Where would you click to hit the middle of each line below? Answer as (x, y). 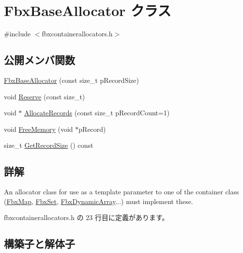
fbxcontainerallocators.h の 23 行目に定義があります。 (86, 217)
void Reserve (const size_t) (45, 96)
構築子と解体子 (39, 244)
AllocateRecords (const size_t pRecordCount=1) (97, 113)
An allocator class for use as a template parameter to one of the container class (121, 192)
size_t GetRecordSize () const (49, 145)
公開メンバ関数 (39, 60)
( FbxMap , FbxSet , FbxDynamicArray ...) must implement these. (99, 201)
